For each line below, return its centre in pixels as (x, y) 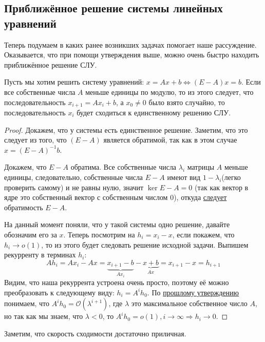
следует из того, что (35, 140)
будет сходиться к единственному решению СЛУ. (154, 113)
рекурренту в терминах (40, 255)
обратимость (24, 207)
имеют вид (184, 177)
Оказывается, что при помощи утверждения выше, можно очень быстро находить (132, 55)
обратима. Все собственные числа (124, 167)
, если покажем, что (203, 234)
